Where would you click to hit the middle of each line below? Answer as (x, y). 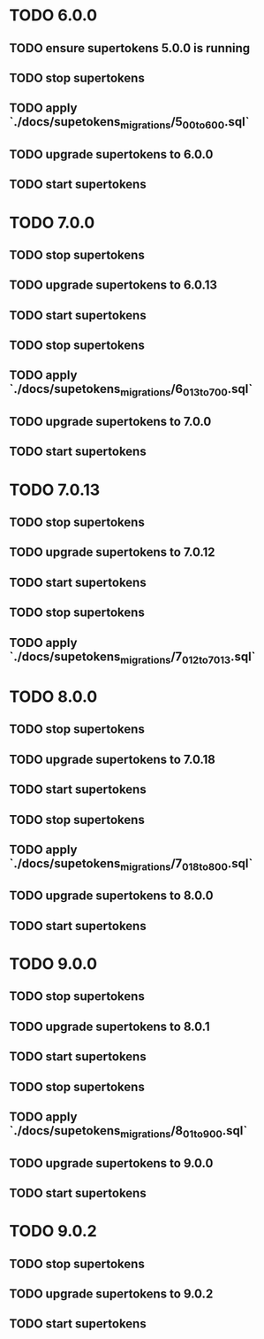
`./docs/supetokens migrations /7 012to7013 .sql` (132, 658)
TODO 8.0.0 (53, 696)
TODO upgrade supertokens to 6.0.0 (111, 154)
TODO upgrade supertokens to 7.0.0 (110, 422)
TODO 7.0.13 (55, 490)
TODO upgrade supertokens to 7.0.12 (112, 553)
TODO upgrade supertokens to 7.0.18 (113, 759)
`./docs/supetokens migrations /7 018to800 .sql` (131, 865)
